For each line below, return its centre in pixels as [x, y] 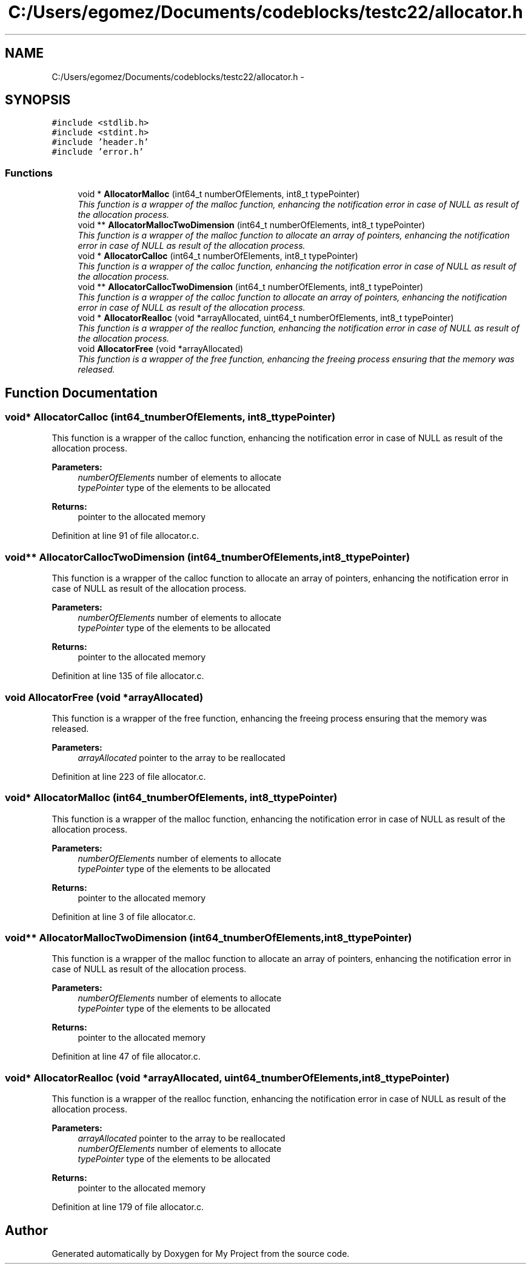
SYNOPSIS [38, 100]
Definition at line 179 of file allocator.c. [128, 1207]
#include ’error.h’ [98, 152]
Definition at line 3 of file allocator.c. [124, 916]
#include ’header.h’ [100, 142]
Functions [29, 173]
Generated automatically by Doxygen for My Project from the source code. [201, 1254]
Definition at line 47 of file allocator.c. [126, 1057]
